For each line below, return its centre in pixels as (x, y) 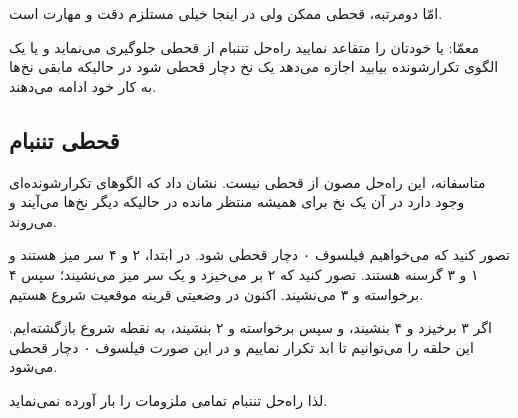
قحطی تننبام (64, 139)
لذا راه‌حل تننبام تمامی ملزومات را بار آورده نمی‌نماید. (168, 399)
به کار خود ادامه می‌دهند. (83, 85)
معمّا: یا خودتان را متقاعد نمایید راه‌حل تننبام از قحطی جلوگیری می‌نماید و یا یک (244, 46)
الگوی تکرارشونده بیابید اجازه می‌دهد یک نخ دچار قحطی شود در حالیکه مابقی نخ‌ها (254, 66)
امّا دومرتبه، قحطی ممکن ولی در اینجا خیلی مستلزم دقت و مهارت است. (226, 13)
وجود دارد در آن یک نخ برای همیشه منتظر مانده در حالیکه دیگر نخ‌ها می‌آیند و (237, 201)
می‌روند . (33, 220)
